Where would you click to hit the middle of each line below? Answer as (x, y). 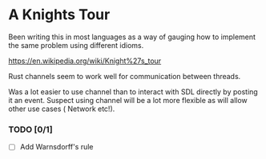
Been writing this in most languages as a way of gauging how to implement (132, 37)
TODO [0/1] (31, 129)
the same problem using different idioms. (76, 45)
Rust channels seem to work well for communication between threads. (125, 76)
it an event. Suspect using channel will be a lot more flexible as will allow (128, 100)
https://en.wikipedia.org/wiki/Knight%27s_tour (85, 61)
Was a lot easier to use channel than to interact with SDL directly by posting (133, 91)
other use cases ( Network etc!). (62, 109)
